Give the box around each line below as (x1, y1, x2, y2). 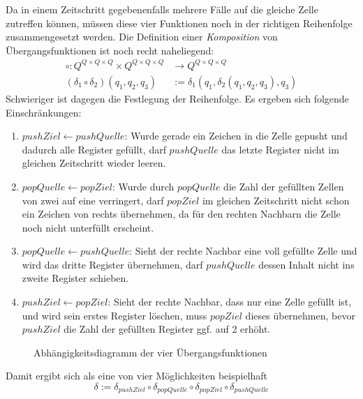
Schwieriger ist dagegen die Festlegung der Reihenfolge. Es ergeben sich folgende (6, 91, 349, 105)
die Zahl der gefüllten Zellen (223, 179, 344, 193)
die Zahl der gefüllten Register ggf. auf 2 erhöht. (64, 322, 271, 336)
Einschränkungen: (6, 105, 82, 119)
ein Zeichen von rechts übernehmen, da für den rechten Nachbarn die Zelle (22, 206, 341, 221)
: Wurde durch (112, 179, 175, 193)
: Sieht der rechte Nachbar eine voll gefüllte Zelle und (129, 243, 357, 258)
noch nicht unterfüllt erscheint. (22, 220, 154, 234)
